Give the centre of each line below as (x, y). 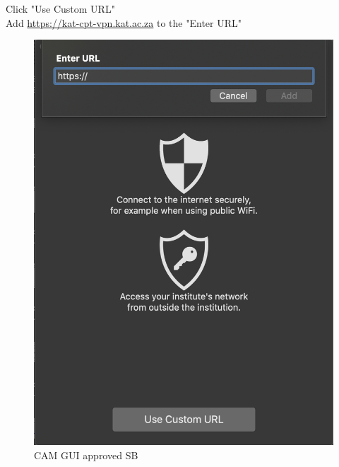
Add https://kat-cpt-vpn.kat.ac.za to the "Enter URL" (124, 22)
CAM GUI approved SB (86, 455)
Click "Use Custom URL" (60, 8)
